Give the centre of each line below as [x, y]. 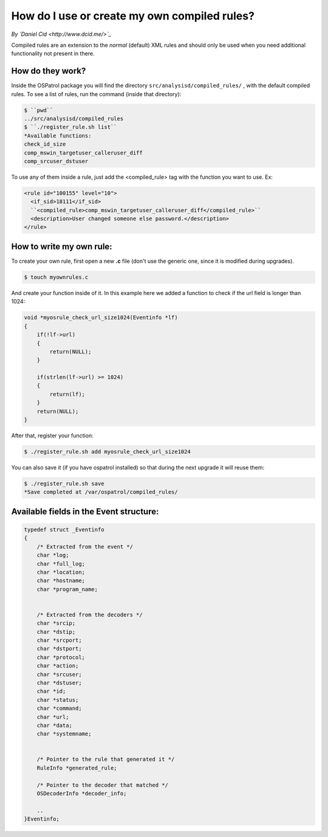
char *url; [53, 717]
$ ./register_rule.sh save [64, 483]
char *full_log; [61, 564]
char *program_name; [67, 589]
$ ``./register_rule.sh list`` [71, 127]
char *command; [59, 708]
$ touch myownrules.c [56, 277]
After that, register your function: [52, 436]
